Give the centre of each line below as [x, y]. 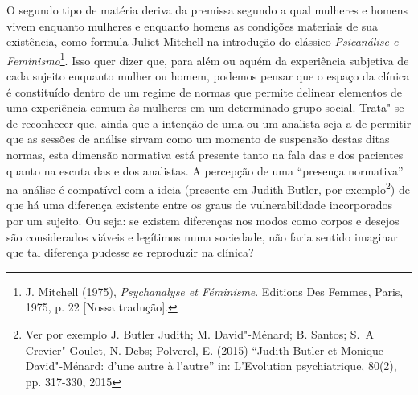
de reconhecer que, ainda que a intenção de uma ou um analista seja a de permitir [209, 123]
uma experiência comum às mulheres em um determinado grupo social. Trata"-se [205, 107]
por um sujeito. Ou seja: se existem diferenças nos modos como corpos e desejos [203, 221]
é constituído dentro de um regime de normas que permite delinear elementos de [204, 91]
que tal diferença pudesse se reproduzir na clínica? [130, 252]
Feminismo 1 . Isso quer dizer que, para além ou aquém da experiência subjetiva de [208, 59]
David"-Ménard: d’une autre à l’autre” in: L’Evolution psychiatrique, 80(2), [211, 366]
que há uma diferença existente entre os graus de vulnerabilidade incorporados [200, 205]
